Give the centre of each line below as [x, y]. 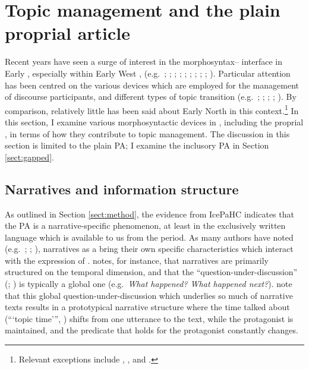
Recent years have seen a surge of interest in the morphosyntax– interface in [144, 61]
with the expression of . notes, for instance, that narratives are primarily [137, 260]
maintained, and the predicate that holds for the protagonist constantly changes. [152, 330]
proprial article [68, 33]
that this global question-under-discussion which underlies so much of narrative [149, 295]
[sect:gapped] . [29, 157]
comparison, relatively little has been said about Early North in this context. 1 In [152, 109]
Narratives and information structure [122, 189]
